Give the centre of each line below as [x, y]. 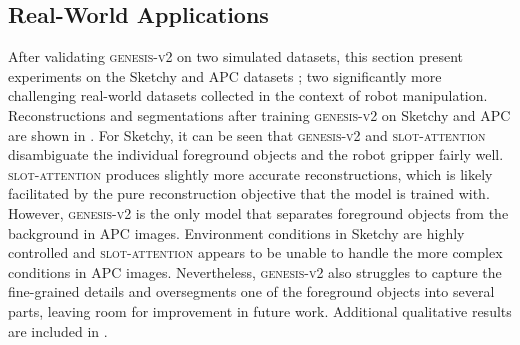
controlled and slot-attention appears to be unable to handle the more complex [255, 252]
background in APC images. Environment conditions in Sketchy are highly [236, 232]
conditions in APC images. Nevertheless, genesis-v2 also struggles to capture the [255, 271]
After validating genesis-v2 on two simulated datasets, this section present [236, 56]
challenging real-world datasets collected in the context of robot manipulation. [248, 95]
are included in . [58, 330]
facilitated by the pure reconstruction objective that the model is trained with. [249, 193]
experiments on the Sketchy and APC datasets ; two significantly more [225, 75]
